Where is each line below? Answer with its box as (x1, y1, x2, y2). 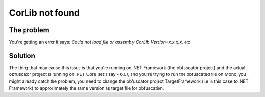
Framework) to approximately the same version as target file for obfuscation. (9, 85, 164, 91)
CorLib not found (9, 7, 80, 18)
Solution (9, 51, 35, 60)
